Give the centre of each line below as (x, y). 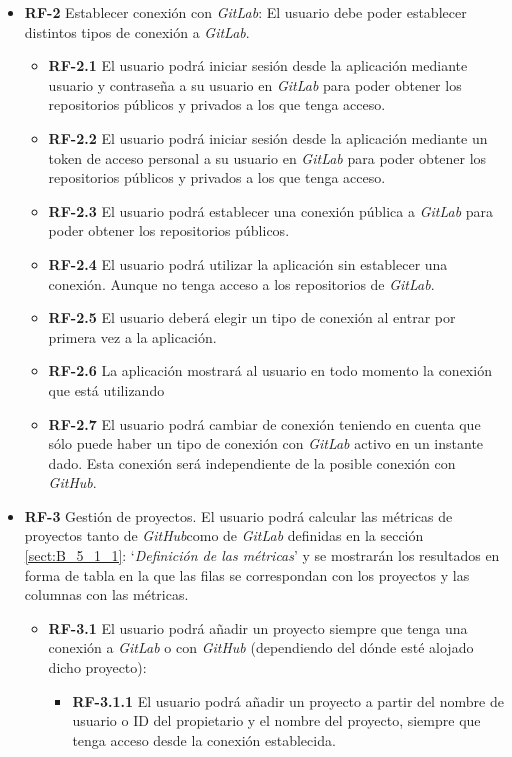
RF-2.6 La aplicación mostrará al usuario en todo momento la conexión (270, 370)
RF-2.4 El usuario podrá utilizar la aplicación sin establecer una (248, 263)
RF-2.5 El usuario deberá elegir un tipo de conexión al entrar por (252, 317)
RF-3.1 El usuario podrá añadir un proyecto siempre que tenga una (258, 627)
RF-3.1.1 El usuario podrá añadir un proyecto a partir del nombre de (288, 700)
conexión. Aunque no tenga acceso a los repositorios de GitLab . (241, 283)
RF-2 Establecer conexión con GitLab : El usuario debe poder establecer (245, 12)
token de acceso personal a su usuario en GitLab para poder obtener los (267, 157)
